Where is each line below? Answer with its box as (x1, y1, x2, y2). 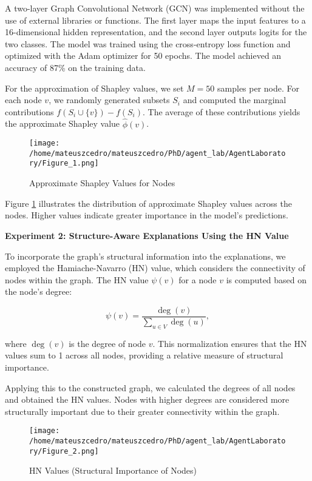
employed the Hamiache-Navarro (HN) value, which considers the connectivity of (5, 261, 305, 274)
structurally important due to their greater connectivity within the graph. (5, 405, 280, 417)
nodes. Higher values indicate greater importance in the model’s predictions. (5, 209, 288, 221)
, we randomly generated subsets (49, 93, 170, 106)
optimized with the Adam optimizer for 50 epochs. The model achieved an (5, 49, 282, 62)
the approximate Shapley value (5, 117, 120, 130)
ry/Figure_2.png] (29, 446, 99, 456)
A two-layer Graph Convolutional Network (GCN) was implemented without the (5, 2, 305, 14)
